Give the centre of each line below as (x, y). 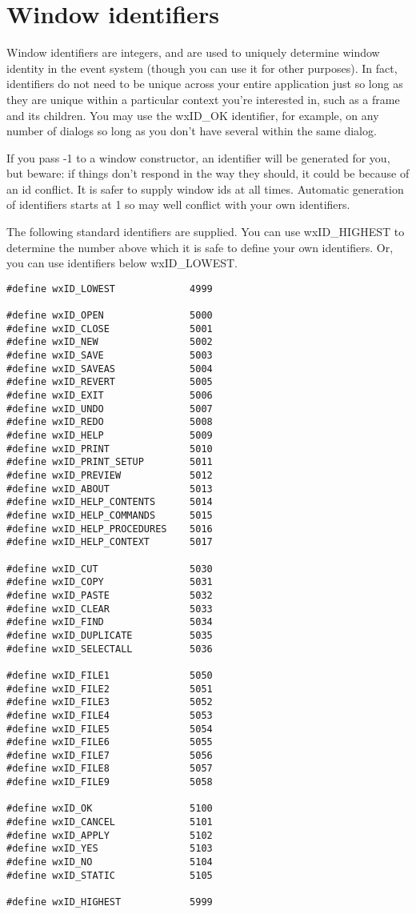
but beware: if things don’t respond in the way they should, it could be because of (208, 173)
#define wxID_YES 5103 (110, 849)
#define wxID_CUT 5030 (110, 569)
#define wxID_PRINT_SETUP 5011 (110, 462)
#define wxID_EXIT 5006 (110, 396)
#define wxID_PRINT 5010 (110, 449)
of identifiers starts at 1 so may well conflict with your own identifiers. (178, 204)
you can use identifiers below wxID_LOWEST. (122, 263)
